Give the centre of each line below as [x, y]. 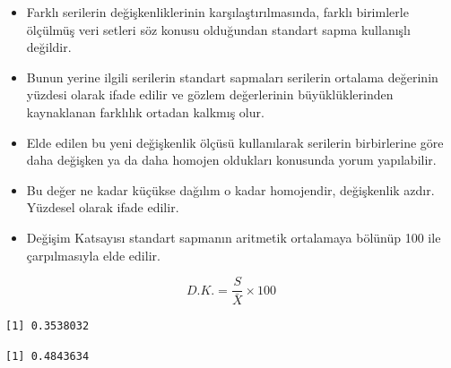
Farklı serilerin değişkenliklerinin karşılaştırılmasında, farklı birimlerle [217, 12]
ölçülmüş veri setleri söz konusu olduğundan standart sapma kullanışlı [218, 29]
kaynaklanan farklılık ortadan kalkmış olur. [145, 111]
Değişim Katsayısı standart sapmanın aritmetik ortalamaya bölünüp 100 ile [234, 237]
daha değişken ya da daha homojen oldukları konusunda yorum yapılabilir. [231, 160]
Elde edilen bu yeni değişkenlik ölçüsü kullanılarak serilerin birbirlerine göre [235, 142]
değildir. [49, 47]
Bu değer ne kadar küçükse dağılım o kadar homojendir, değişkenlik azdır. [230, 189]
